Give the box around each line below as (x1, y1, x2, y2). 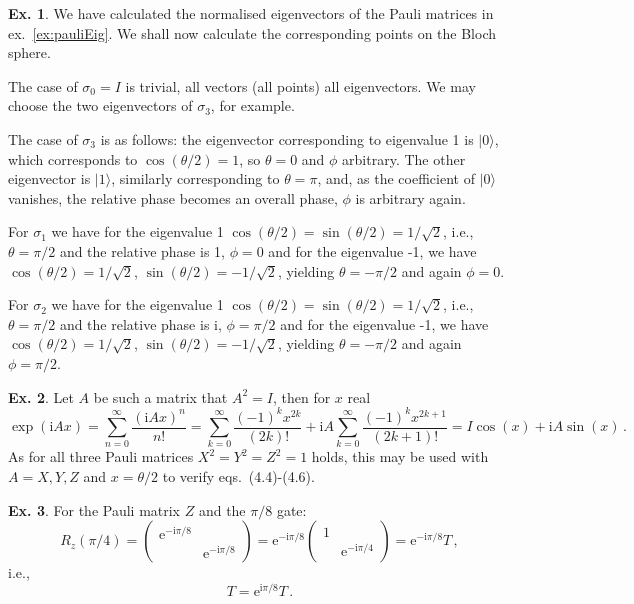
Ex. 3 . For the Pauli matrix (8, 499, 181, 520)
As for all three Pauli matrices (8, 446, 194, 467)
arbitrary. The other (342, 148, 466, 169)
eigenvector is (8, 168, 91, 189)
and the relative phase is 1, (59, 240, 225, 261)
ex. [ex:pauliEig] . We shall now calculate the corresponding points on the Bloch (8, 22, 497, 43)
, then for (272, 386, 331, 407)
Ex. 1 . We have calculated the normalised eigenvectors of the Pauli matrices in (8, 3, 494, 23)
